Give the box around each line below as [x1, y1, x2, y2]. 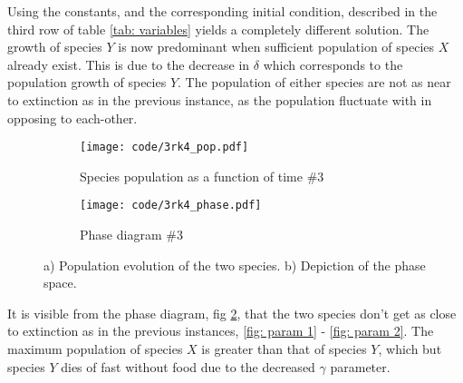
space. [43, 273, 77, 292]
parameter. [330, 357, 391, 376]
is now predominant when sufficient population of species [118, 37, 435, 56]
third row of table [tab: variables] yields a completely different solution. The [7, 19, 429, 38]
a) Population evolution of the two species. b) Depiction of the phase [43, 255, 426, 274]
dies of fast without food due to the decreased [61, 357, 315, 376]
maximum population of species [7, 339, 183, 358]
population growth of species [7, 73, 167, 92]
